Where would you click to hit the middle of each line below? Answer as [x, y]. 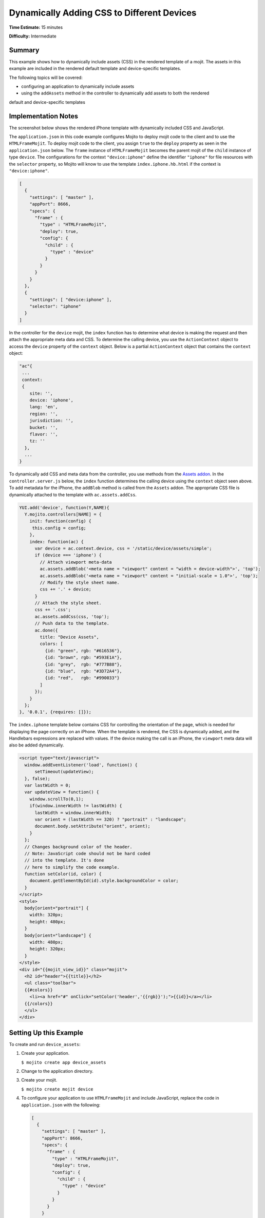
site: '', [41, 393]
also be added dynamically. [37, 745]
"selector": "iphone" [55, 306]
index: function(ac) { [57, 542]
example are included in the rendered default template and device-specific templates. [95, 69]
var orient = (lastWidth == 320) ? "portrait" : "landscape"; [111, 819]
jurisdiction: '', [51, 421]
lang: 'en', [44, 407]
